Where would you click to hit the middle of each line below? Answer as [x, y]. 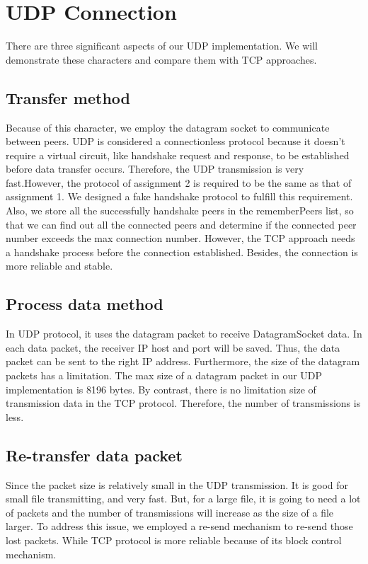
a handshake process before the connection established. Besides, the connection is [182, 252]
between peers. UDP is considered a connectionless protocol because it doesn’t [176, 141]
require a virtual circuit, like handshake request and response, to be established [178, 155]
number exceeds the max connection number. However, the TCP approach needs [180, 238]
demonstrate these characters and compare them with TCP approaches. [161, 59]
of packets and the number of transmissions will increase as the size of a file [170, 512]
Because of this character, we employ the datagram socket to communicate [168, 127]
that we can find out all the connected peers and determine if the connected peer [181, 224]
